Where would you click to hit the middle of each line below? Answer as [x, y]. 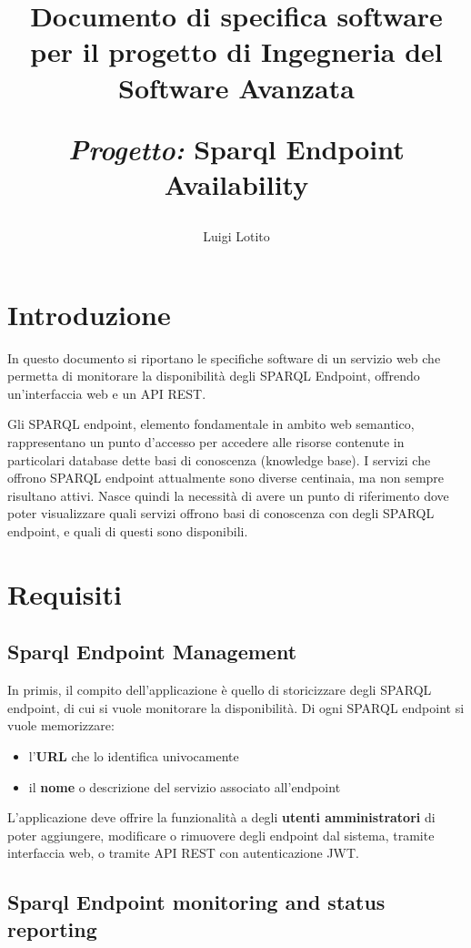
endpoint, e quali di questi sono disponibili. [128, 531]
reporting [52, 928]
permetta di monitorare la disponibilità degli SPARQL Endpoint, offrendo [214, 376]
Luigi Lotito [236, 236]
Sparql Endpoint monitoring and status [196, 902]
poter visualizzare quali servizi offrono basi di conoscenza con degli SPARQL [221, 513]
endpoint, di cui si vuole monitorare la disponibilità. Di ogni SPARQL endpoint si [236, 707]
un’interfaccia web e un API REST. [107, 393]
